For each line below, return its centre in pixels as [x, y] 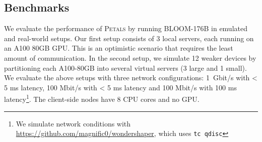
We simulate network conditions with [73, 123]
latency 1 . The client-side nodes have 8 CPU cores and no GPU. [102, 98]
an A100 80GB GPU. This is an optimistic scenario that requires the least [119, 48]
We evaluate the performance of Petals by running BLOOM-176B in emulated [126, 28]
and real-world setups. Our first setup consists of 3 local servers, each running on [129, 38]
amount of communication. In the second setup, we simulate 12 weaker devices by [130, 57]
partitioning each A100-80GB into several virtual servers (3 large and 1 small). [125, 67]
